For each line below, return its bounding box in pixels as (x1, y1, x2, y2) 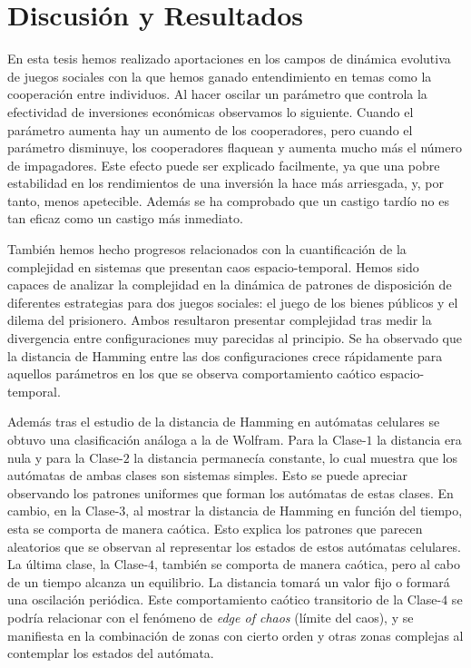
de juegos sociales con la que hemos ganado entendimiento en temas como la (7, 66, 432, 85)
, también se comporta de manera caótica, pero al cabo (154, 555, 461, 574)
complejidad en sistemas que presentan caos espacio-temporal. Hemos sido (7, 257, 419, 276)
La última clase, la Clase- (7, 555, 149, 574)
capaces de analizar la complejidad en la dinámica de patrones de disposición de (7, 275, 452, 294)
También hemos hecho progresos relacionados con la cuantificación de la (7, 240, 407, 259)
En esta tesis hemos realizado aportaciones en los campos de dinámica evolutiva (7, 49, 451, 68)
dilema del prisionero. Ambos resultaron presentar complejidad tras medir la (7, 310, 432, 329)
